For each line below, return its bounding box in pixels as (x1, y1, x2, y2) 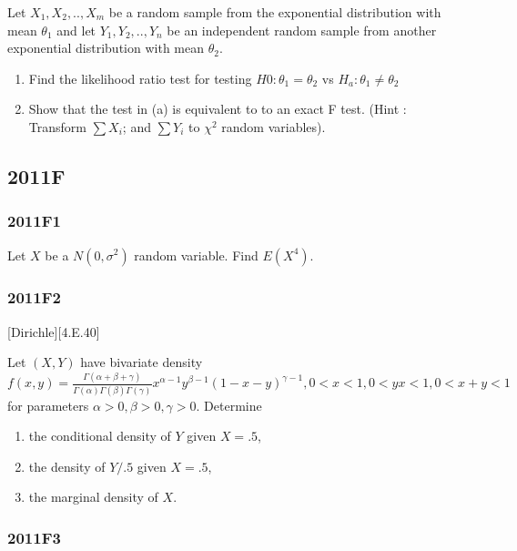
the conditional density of (28, 426, 171, 445)
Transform (28, 117, 86, 136)
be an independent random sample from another (167, 20, 437, 39)
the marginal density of (28, 487, 158, 506)
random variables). (221, 117, 326, 136)
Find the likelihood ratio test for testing (28, 68, 252, 87)
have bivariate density (80, 352, 203, 372)
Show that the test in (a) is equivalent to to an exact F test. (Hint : (28, 99, 407, 118)
